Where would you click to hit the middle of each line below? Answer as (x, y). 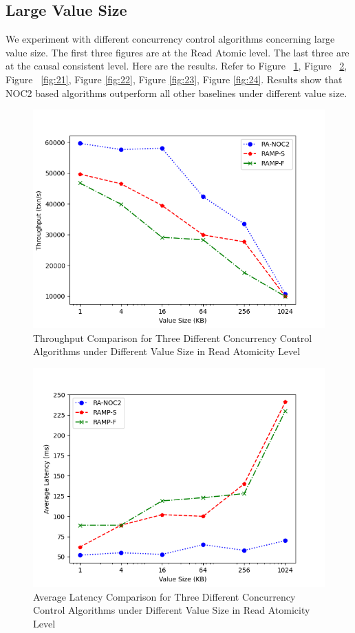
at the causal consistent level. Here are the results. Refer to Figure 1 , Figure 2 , (176, 66)
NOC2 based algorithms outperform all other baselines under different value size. (176, 93)
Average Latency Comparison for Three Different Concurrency (164, 596)
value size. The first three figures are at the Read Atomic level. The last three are (177, 52)
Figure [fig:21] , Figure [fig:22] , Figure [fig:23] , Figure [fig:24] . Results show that (174, 79)
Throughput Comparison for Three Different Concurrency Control (173, 337)
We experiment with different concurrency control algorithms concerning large (170, 39)
